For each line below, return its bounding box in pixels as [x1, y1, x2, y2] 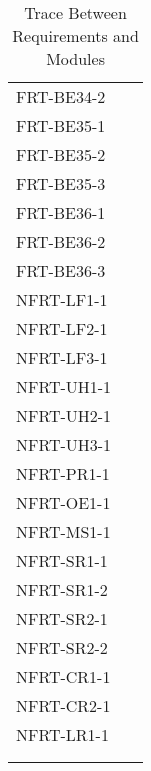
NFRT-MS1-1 [16, 520, 111, 543]
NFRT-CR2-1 [16, 694, 111, 717]
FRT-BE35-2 [16, 143, 106, 166]
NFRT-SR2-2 [16, 636, 108, 659]
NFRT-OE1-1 [16, 491, 111, 514]
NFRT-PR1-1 [16, 462, 110, 485]
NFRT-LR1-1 [16, 723, 109, 746]
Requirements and [12, 24, 139, 47]
